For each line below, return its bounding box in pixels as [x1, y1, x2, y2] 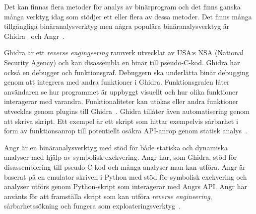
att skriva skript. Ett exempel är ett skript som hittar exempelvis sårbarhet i [4, 115, 238, 126]
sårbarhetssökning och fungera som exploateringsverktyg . [4, 201, 181, 211]
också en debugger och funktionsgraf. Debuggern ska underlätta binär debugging [4, 67, 249, 77]
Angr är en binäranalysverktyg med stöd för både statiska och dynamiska [4, 142, 228, 152]
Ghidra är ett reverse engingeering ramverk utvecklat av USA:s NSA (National [4, 47, 244, 58]
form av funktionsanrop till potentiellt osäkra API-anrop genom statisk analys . [4, 125, 248, 136]
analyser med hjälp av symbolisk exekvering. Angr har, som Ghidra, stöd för [4, 152, 237, 162]
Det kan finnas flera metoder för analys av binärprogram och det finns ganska [4, 1, 241, 11]
